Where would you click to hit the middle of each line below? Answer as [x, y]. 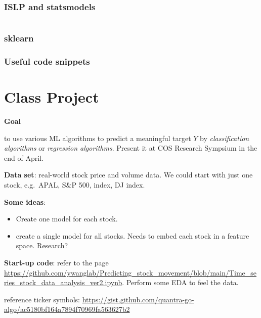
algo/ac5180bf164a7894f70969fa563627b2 [67, 309]
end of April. [24, 157]
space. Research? [42, 245]
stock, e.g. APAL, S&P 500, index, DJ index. [75, 185]
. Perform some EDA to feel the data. [180, 282]
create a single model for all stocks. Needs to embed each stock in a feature [133, 235]
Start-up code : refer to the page [56, 262]
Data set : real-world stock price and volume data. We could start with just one [128, 175]
